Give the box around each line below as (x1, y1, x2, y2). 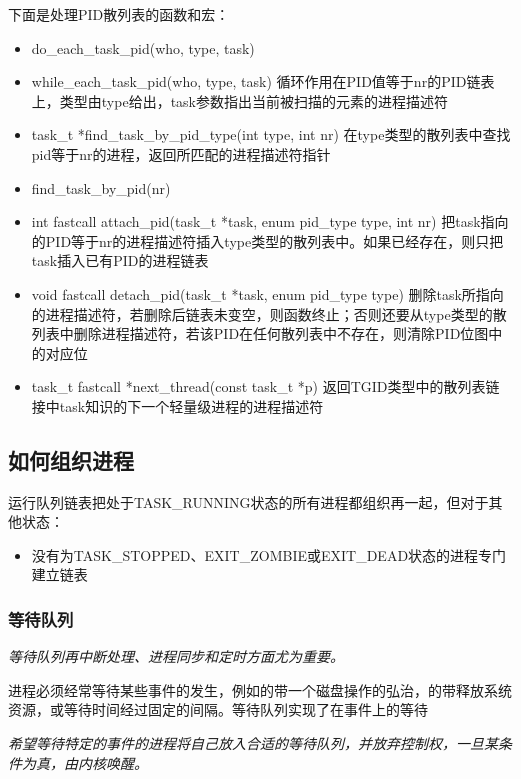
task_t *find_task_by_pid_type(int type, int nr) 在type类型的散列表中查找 (31, 124, 511, 145)
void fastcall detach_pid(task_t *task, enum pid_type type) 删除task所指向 (31, 283, 504, 304)
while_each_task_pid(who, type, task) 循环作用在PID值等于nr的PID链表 (31, 71, 495, 92)
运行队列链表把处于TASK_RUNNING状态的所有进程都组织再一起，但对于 (8, 491, 489, 512)
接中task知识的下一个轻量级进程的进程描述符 (31, 395, 324, 416)
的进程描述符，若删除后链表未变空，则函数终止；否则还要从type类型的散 (31, 303, 507, 324)
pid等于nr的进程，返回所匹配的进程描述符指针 (31, 143, 331, 164)
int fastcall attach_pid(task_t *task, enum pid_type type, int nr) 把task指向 (31, 211, 509, 232)
